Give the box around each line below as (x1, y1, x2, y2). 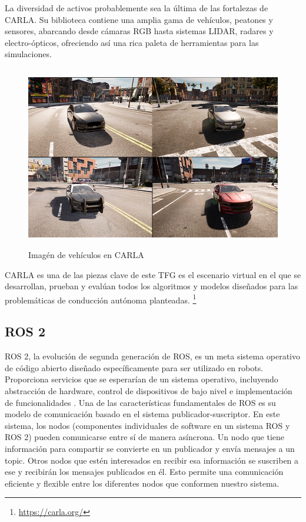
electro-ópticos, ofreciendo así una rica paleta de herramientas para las (5, 36, 259, 48)
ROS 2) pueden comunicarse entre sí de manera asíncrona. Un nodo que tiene (5, 431, 285, 443)
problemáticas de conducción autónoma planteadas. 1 (5, 292, 197, 306)
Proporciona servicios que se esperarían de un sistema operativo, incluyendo (5, 373, 278, 385)
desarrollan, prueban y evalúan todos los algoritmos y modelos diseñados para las (5, 280, 298, 292)
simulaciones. (5, 48, 52, 60)
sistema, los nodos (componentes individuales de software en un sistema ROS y (5, 419, 290, 431)
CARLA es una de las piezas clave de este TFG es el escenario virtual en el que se (5, 268, 301, 280)
